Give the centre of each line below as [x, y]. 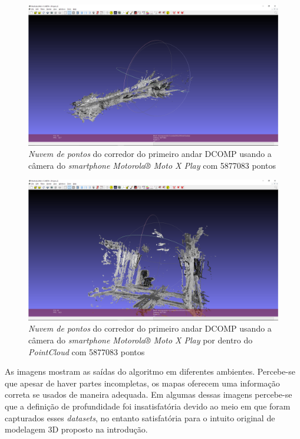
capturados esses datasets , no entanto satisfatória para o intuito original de [140, 417]
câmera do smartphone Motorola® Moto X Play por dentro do [141, 340]
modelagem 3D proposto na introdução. [76, 429]
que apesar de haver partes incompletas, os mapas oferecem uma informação [142, 383]
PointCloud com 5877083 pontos [87, 351]
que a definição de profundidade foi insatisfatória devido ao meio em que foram [148, 406]
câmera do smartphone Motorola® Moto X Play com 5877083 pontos [152, 165]
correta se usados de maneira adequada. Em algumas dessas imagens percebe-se [149, 394]
